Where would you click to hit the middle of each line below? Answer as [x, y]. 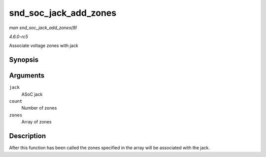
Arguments [27, 76]
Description [28, 136]
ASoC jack [32, 94]
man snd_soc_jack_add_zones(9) [43, 28]
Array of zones [36, 122]
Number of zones [39, 108]
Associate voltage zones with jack [44, 46]
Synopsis [24, 60]
